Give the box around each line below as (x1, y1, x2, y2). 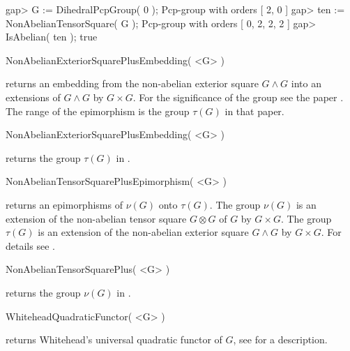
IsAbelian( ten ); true (6, 29, 98, 44)
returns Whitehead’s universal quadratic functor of (6, 332, 222, 347)
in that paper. (225, 103, 284, 118)
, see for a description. (233, 332, 328, 347)
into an (291, 76, 321, 91)
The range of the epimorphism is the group (6, 103, 190, 118)
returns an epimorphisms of (6, 197, 123, 211)
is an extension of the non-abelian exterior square (38, 225, 249, 239)
